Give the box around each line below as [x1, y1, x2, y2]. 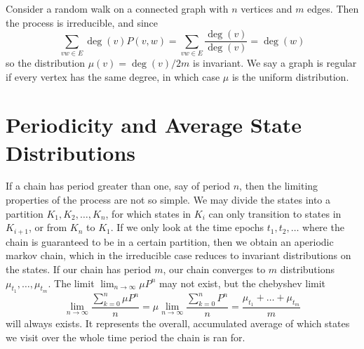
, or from [29, 220, 67, 235]
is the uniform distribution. [231, 69, 349, 84]
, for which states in [105, 206, 191, 220]
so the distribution [6, 55, 85, 70]
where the [302, 220, 344, 235]
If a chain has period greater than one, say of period [6, 178, 230, 193]
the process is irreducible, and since [6, 15, 159, 29]
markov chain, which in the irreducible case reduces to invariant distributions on [6, 248, 351, 263]
